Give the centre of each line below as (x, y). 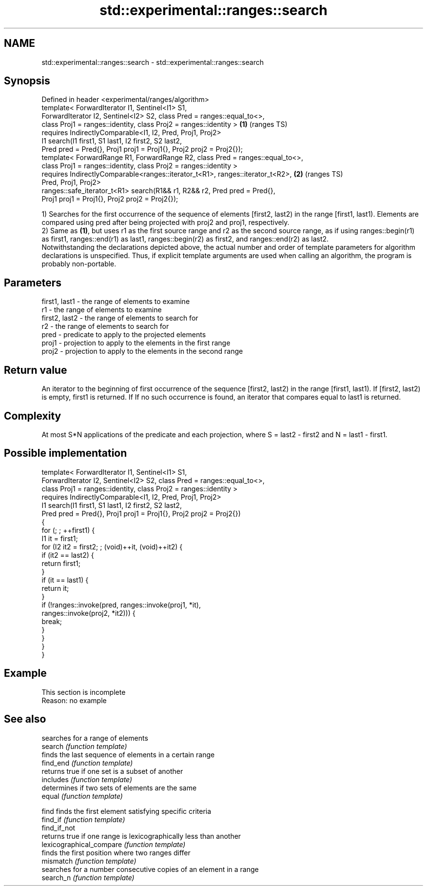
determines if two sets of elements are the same (119, 788)
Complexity (33, 416)
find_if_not (58, 828)
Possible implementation (66, 453)
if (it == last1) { (65, 580)
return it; (55, 588)
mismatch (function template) (89, 861)
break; (52, 621)
